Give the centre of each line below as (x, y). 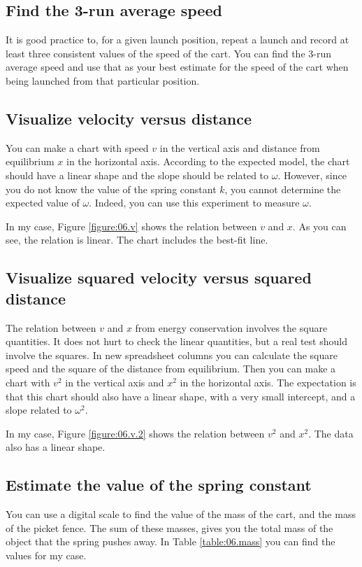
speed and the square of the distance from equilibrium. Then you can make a (171, 369)
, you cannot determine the (283, 189)
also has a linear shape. (56, 447)
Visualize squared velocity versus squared (159, 278)
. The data (331, 433)
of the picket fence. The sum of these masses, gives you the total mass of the (169, 527)
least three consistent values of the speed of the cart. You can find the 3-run (168, 53)
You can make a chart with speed (77, 147)
